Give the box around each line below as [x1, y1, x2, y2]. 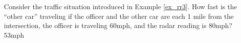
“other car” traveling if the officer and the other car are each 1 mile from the [4, 11, 234, 21]
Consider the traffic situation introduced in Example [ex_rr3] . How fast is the [4, 1, 237, 11]
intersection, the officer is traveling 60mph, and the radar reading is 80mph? [4, 20, 232, 30]
